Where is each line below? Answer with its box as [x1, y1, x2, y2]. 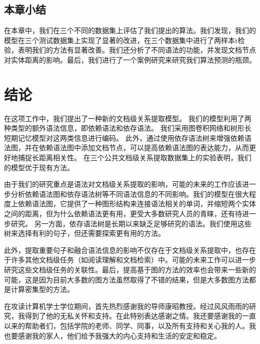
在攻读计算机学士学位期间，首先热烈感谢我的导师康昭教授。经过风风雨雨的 [4, 300, 249, 311]
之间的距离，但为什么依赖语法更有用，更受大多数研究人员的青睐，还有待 [4, 208, 242, 219]
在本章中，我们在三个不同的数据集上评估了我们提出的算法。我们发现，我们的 [4, 25, 256, 36]
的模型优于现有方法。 [4, 162, 74, 172]
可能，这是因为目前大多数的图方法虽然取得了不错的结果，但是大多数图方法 [4, 274, 249, 284]
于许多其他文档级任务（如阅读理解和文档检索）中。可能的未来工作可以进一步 [4, 254, 256, 265]
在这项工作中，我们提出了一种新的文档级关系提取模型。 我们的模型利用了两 [4, 113, 251, 123]
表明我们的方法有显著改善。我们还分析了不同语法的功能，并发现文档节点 [17, 45, 256, 55]
